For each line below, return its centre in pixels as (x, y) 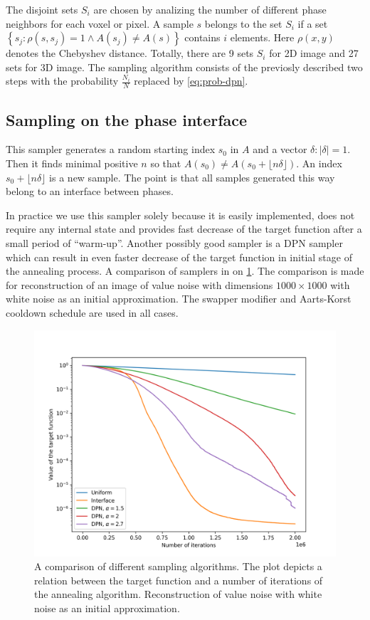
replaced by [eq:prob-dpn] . (191, 81)
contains (202, 37)
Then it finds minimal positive (72, 163)
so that (166, 163)
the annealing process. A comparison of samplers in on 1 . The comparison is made (185, 271)
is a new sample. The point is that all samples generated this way (192, 177)
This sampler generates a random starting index (111, 149)
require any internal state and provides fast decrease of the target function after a (184, 229)
